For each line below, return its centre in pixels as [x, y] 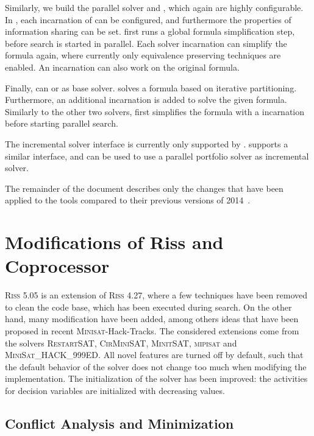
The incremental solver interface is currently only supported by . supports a [147, 143]
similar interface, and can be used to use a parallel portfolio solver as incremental [157, 156]
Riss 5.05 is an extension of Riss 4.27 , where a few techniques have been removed [156, 295]
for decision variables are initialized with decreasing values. [115, 390]
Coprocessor [57, 266]
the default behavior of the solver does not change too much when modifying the [156, 366]
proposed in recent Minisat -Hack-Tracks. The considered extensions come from [152, 331]
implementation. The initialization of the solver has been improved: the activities [156, 378]
